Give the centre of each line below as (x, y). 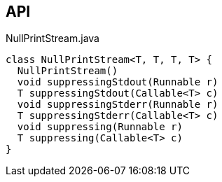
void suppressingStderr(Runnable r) (118, 105)
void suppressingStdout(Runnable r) (118, 82)
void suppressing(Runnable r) (100, 127)
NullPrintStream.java (53, 38)
